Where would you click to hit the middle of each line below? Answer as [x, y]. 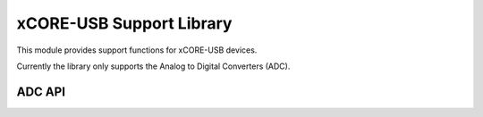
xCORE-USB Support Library [124, 23]
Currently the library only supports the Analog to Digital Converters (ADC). [153, 66]
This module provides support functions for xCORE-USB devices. [137, 50]
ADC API [41, 92]
